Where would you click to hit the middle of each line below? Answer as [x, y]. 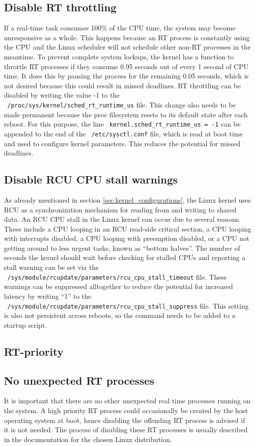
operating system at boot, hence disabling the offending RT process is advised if [125, 420]
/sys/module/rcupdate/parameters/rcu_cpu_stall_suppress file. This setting [128, 305]
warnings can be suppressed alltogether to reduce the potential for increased [119, 286]
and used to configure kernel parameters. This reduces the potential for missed [122, 143]
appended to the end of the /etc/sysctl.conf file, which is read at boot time [124, 133]
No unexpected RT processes [79, 380]
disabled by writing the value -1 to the [62, 95]
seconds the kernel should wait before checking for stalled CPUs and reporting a [125, 257]
